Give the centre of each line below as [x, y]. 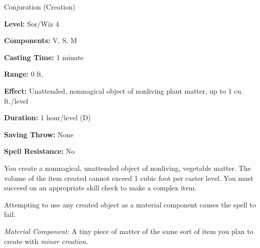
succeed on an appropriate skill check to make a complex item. [100, 188]
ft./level [16, 100]
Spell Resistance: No [39, 151]
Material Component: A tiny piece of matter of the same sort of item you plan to [129, 231]
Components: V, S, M [41, 40]
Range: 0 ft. [24, 74]
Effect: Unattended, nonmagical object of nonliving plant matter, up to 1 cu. [124, 90]
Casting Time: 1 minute [44, 57]
